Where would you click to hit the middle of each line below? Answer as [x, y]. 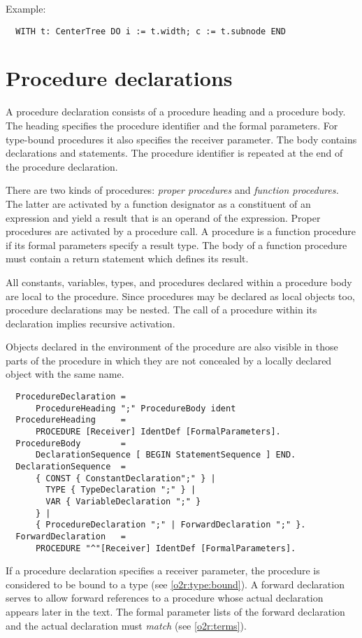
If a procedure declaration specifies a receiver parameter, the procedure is [163, 570]
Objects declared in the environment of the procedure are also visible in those [172, 347]
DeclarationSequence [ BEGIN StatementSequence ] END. [166, 455]
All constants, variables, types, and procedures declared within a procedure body [179, 282]
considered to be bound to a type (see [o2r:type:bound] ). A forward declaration [175, 584]
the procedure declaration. [62, 166]
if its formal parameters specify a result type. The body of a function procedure [176, 244]
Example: [26, 8]
